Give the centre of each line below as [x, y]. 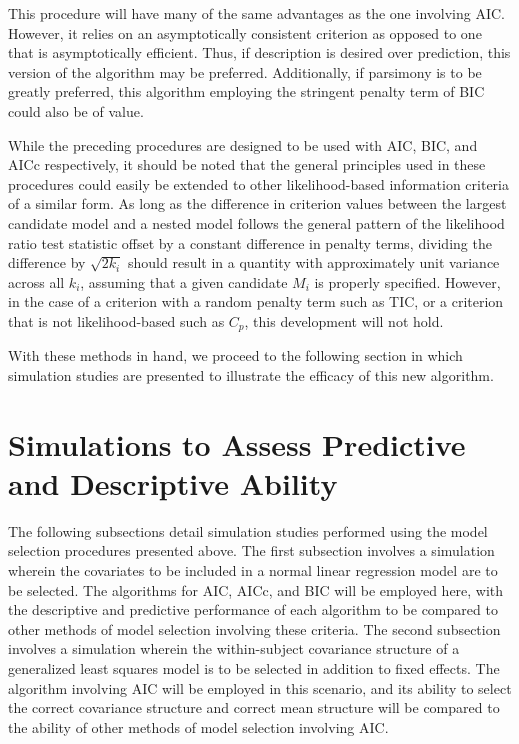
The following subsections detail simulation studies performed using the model [248, 530]
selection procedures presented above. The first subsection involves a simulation [251, 550]
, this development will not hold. [344, 320]
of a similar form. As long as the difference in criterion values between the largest [257, 203]
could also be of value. [76, 110]
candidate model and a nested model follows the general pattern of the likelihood [256, 222]
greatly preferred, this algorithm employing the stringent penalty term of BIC [246, 91]
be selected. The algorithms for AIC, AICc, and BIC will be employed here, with [256, 589]
